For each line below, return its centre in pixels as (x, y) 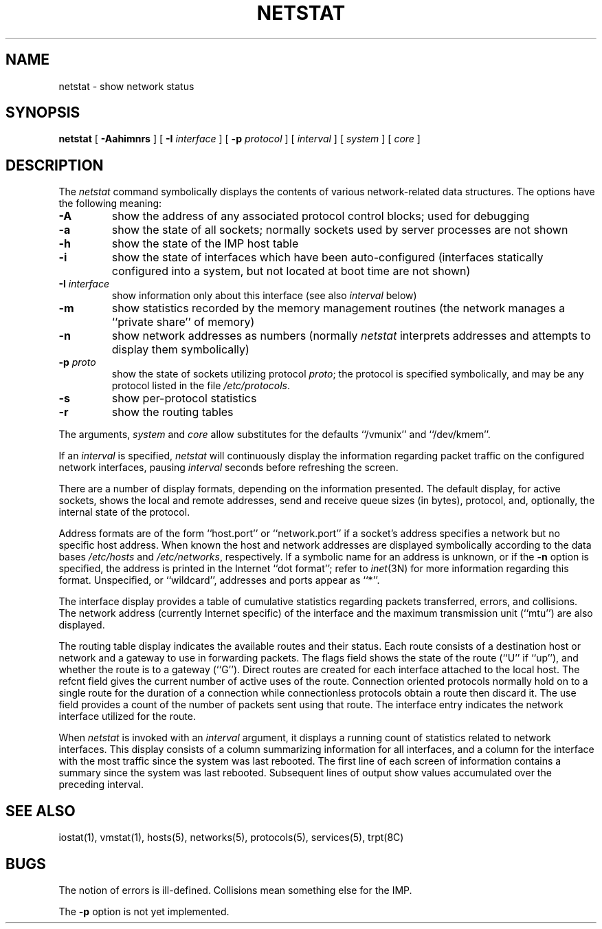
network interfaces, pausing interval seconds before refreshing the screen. (228, 468)
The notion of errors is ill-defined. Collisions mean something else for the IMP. (235, 890)
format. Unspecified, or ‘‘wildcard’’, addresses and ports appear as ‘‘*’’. (219, 580)
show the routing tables (172, 412)
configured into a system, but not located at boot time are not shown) (291, 271)
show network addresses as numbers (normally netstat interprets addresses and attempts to (351, 336)
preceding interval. (101, 785)
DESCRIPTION (55, 165)
